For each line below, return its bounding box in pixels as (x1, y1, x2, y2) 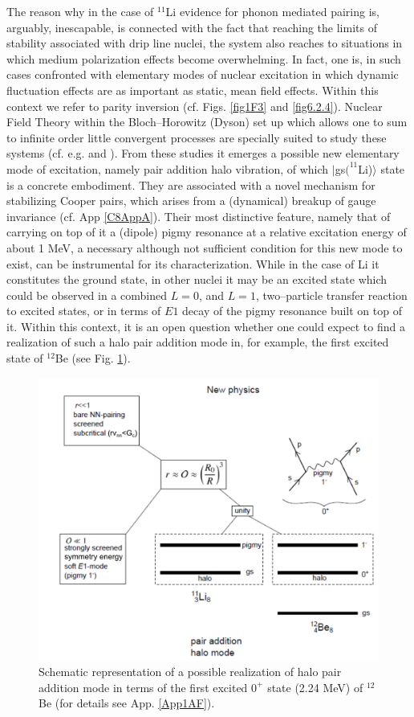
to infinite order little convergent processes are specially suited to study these (6, 129, 387, 145)
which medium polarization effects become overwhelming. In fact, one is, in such (6, 50, 401, 67)
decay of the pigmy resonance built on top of (182, 302, 402, 319)
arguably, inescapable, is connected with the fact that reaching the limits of (6, 18, 377, 35)
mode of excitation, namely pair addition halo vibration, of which (6, 160, 329, 177)
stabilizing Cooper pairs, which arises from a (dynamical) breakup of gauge (6, 192, 376, 209)
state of (6, 350, 43, 367)
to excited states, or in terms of (6, 302, 161, 319)
